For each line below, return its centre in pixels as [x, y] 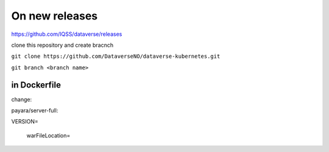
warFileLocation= [48, 135]
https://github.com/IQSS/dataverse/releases [67, 34]
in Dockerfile [36, 85]
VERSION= [25, 122]
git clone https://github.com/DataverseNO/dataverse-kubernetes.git [116, 57]
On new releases [55, 16]
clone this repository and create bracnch [62, 45]
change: [22, 99]
